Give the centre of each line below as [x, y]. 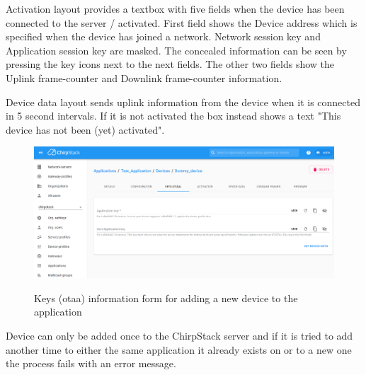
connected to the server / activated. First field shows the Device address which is [182, 22]
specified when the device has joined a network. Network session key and [163, 36]
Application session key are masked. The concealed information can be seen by [176, 50]
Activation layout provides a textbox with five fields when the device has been [175, 8]
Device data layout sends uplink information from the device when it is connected [183, 102]
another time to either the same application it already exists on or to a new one [179, 349]
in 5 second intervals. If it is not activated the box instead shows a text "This [173, 116]
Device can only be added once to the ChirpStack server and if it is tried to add [179, 336]
